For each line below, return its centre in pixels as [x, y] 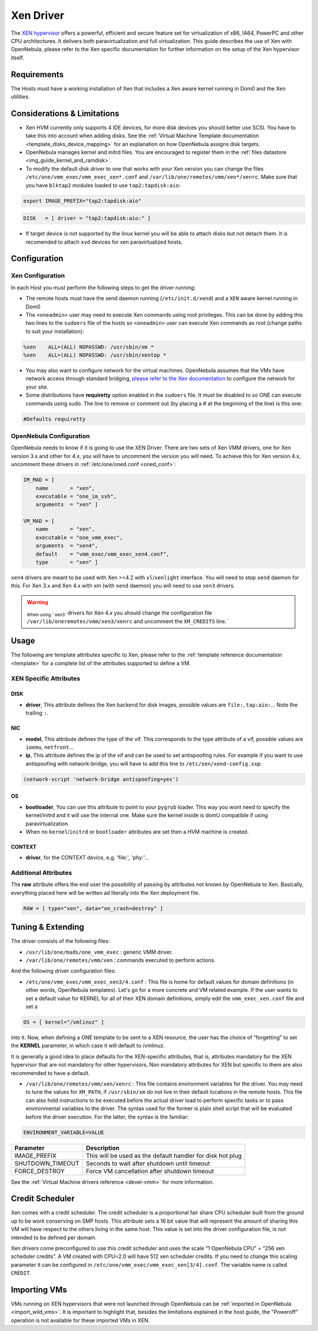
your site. [37, 387]
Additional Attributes [42, 873]
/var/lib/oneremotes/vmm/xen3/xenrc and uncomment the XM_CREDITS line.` [127, 621]
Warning [37, 602]
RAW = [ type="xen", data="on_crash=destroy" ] [93, 908]
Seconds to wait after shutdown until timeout [148, 1163]
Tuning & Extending [48, 927]
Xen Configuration [38, 276]
